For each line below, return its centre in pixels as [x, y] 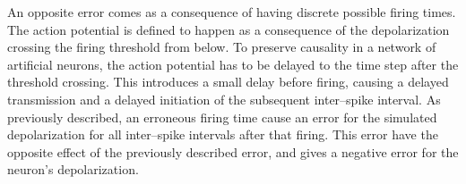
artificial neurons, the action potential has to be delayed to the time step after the [233, 64]
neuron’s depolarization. [73, 169]
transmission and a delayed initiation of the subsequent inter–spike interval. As [224, 99]
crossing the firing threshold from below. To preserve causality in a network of [222, 47]
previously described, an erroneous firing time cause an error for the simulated [222, 117]
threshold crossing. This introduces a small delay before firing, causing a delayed [228, 82]
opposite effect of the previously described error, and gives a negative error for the [233, 151]
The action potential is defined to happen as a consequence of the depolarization [229, 29]
